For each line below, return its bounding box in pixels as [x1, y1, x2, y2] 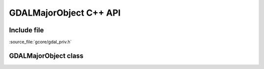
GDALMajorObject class [9, 51, 84, 60]
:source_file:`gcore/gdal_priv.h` [9, 39, 72, 45]
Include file [9, 26, 44, 34]
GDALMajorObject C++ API [9, 7, 121, 18]
